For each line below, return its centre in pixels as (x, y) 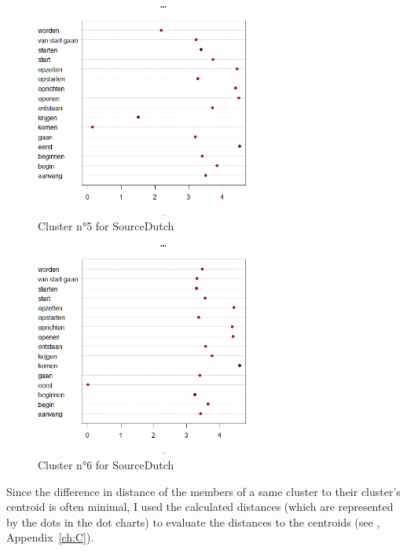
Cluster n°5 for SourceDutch (106, 226)
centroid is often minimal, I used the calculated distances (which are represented (200, 507)
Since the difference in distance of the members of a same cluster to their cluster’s (203, 491)
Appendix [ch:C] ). (50, 537)
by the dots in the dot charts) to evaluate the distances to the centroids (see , (193, 522)
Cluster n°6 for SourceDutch (106, 464)
